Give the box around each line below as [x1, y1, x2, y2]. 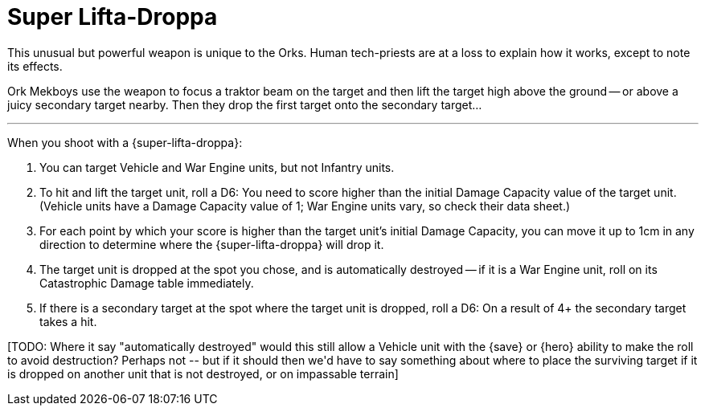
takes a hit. [39, 314, 97, 328]
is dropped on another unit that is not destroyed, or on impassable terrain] [7, 366, 399, 381]
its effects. [7, 59, 63, 73]
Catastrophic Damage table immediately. [39, 275, 254, 290]
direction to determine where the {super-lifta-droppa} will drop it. [39, 237, 384, 251]
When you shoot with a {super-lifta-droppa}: [7, 135, 243, 149]
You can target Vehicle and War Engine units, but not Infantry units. [39, 160, 395, 174]
